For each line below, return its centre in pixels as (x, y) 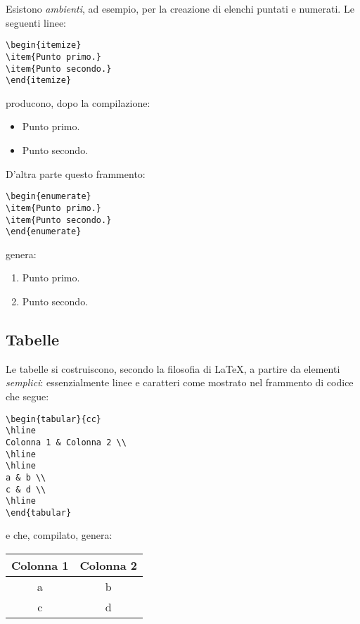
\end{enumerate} (44, 232)
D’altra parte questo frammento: (76, 173)
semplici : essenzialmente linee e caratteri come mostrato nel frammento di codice (180, 382)
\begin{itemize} (44, 45)
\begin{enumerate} (49, 197)
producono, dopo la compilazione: (78, 102)
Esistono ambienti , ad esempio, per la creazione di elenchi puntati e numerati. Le (180, 8)
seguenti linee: (36, 22)
